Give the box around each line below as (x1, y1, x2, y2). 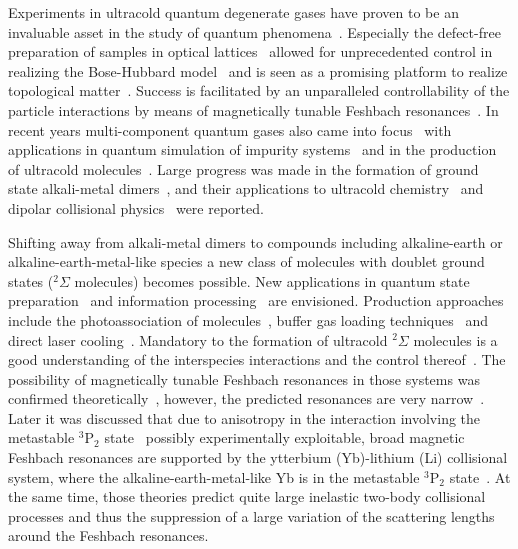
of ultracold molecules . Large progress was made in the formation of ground (8, 158, 479, 179)
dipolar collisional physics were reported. (8, 197, 264, 218)
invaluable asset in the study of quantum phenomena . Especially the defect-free (8, 21, 501, 42)
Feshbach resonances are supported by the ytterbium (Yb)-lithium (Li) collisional (8, 447, 508, 468)
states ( (8, 270, 54, 291)
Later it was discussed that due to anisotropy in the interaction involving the (8, 407, 481, 428)
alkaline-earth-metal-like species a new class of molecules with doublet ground (8, 251, 485, 272)
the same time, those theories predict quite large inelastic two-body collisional (8, 486, 486, 507)
